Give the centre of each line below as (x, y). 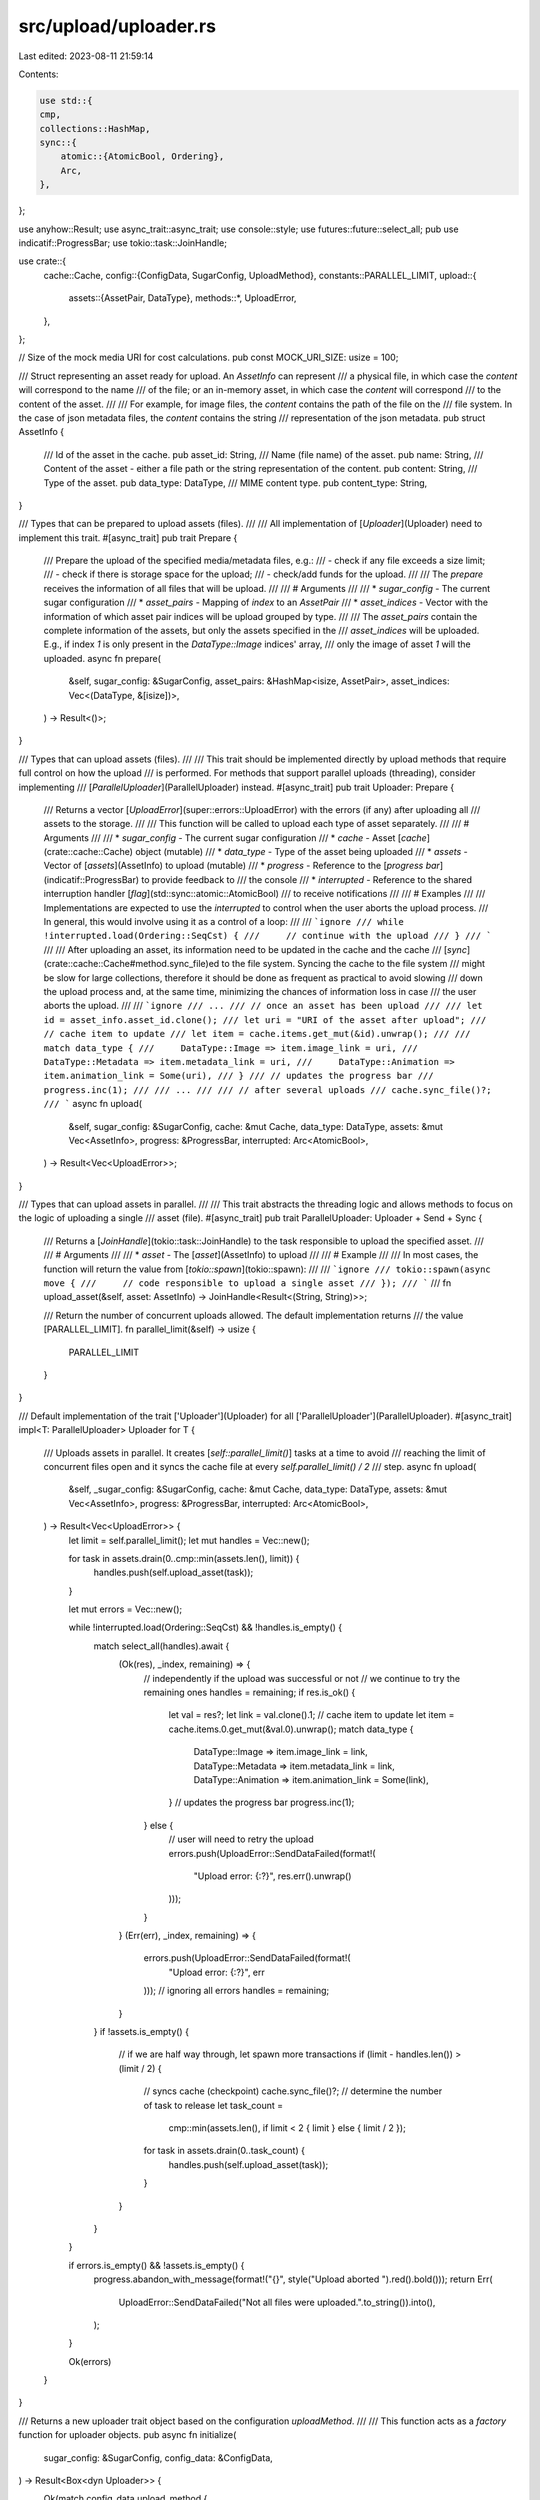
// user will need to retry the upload (241, 1839)
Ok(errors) (90, 2361)
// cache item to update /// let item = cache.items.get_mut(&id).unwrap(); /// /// (257, 1034)
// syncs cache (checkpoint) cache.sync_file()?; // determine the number (293, 2091)
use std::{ (66, 100)
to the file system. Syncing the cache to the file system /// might (353, 964)
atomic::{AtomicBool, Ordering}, (142, 156)
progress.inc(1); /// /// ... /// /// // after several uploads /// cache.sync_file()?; (267, 1089)
